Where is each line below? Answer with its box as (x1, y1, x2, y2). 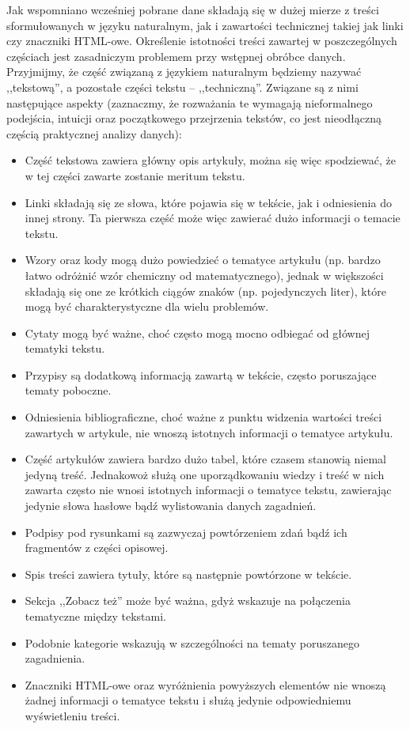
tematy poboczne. (25, 382, 112, 398)
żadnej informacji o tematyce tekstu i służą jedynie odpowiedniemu (25, 692, 351, 708)
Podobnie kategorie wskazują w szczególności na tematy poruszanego (25, 634, 359, 651)
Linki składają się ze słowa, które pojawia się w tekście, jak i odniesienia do (25, 194, 392, 210)
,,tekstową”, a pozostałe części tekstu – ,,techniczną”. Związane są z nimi (6, 78, 359, 95)
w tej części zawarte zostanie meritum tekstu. (25, 167, 245, 183)
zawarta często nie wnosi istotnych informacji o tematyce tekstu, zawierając (25, 482, 392, 498)
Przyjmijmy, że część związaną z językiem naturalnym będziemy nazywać (6, 63, 362, 80)
